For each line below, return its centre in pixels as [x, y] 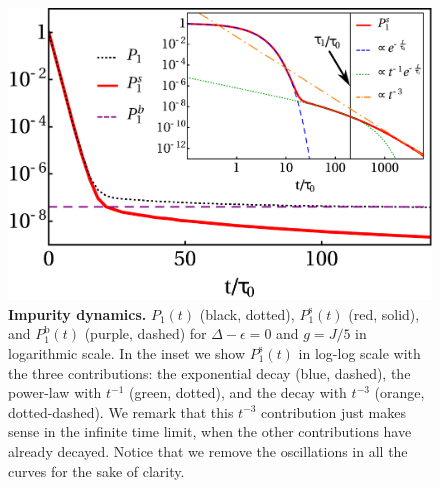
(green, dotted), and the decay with [238, 392]
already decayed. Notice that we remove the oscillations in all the [208, 450]
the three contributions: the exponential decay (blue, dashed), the [209, 372]
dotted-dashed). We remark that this [121, 411]
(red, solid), [384, 313]
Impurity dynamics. [77, 313]
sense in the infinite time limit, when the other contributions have [210, 431]
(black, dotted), [247, 313]
